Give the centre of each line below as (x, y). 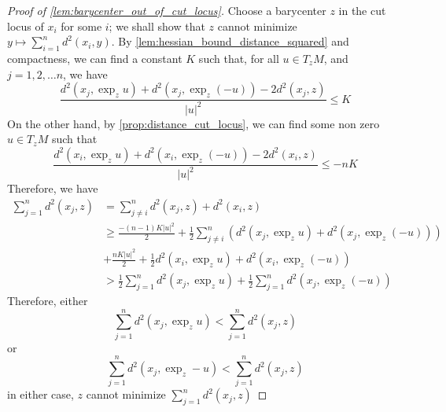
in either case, (41, 394)
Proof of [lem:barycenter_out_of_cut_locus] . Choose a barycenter (167, 10)
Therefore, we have (53, 188)
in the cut (362, 10)
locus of (26, 26)
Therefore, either (48, 300)
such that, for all (239, 58)
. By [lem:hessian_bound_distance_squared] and (230, 41)
